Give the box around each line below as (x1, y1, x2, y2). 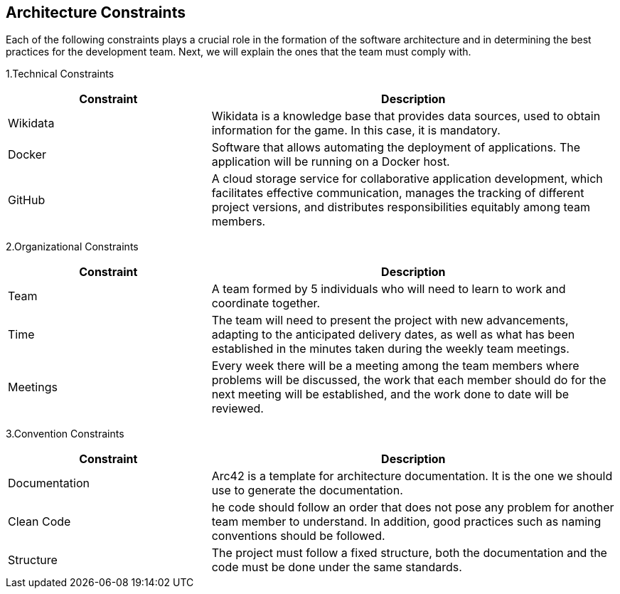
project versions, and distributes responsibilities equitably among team (211, 200, 591, 215)
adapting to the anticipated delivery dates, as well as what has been (211, 327, 575, 342)
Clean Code (8, 514, 71, 529)
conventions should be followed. (211, 529, 385, 543)
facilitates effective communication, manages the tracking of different (211, 186, 584, 201)
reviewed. (211, 401, 264, 416)
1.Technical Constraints (6, 68, 114, 80)
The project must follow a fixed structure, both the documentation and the (211, 546, 607, 561)
